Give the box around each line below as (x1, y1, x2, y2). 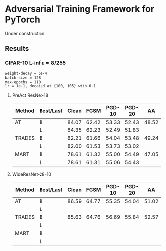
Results (5, 44, 29, 53)
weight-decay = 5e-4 (5, 71, 48, 76)
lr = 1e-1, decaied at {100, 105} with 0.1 (5, 84, 96, 88)
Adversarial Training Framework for (5, 3, 155, 15)
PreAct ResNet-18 (12, 92, 48, 98)
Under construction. (5, 30, 46, 36)
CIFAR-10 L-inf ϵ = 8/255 (5, 59, 66, 66)
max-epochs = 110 (5, 79, 41, 84)
